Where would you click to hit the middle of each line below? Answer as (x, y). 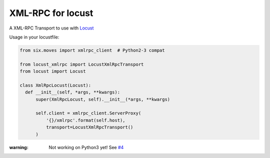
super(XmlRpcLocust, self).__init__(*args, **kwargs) (103, 99)
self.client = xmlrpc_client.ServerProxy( (88, 113)
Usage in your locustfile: (34, 37)
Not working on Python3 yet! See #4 (86, 147)
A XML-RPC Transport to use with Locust (51, 28)
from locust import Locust (53, 71)
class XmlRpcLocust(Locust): (55, 85)
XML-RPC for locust (51, 13)
